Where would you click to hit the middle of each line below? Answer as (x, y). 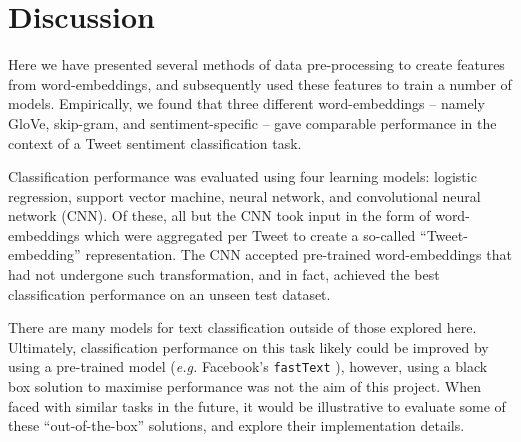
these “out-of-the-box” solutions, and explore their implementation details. (236, 425)
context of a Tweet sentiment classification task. (155, 142)
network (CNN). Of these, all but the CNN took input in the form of (219, 215)
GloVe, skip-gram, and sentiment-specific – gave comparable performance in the (252, 122)
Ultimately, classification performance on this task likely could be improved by (248, 346)
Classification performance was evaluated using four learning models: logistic (242, 176)
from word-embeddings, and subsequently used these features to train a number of (260, 83)
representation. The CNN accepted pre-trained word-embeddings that (298, 254)
